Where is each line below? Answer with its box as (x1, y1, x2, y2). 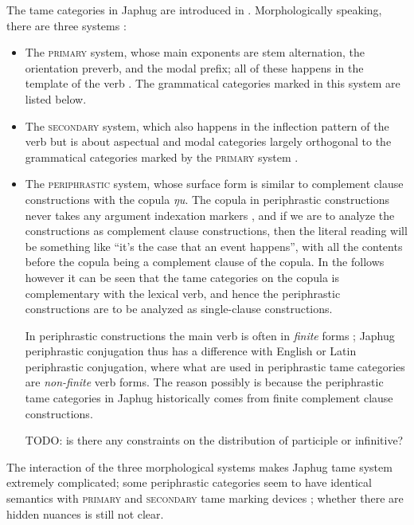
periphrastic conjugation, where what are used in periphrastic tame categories (25, 358, 405, 374)
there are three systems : (6, 17, 127, 33)
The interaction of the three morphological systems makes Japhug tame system (6, 458, 393, 475)
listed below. (25, 90, 87, 107)
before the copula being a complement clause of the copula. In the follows (25, 253, 385, 270)
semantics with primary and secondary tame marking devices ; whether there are (6, 490, 404, 507)
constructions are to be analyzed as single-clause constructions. (25, 300, 333, 317)
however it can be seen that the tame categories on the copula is (25, 268, 339, 285)
